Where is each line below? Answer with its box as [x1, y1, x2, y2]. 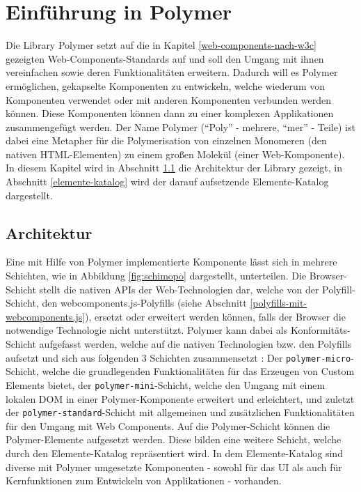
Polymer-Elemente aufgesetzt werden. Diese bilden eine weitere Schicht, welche [6, 432, 342, 447]
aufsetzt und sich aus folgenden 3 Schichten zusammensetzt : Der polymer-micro [6, 350, 351, 364]
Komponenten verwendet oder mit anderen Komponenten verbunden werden [6, 92, 332, 107]
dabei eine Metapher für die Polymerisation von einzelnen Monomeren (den [6, 133, 327, 148]
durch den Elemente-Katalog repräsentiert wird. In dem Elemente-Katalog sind [6, 445, 343, 460]
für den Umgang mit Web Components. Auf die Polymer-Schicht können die [6, 418, 330, 433]
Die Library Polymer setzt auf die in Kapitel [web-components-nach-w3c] [6, 38, 316, 52]
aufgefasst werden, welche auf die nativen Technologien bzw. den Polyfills [39, 337, 352, 351]
